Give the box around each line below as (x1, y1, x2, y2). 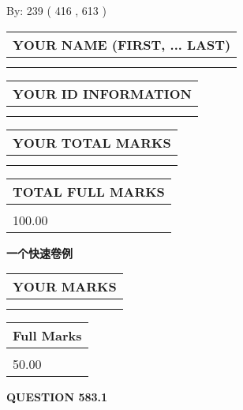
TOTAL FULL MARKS (13, 182, 165, 201)
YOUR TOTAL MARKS (13, 133, 171, 152)
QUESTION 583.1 (6, 389, 108, 405)
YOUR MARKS (13, 277, 117, 296)
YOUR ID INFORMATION (13, 84, 192, 103)
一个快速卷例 (6, 244, 73, 261)
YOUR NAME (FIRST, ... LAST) (13, 35, 231, 54)
